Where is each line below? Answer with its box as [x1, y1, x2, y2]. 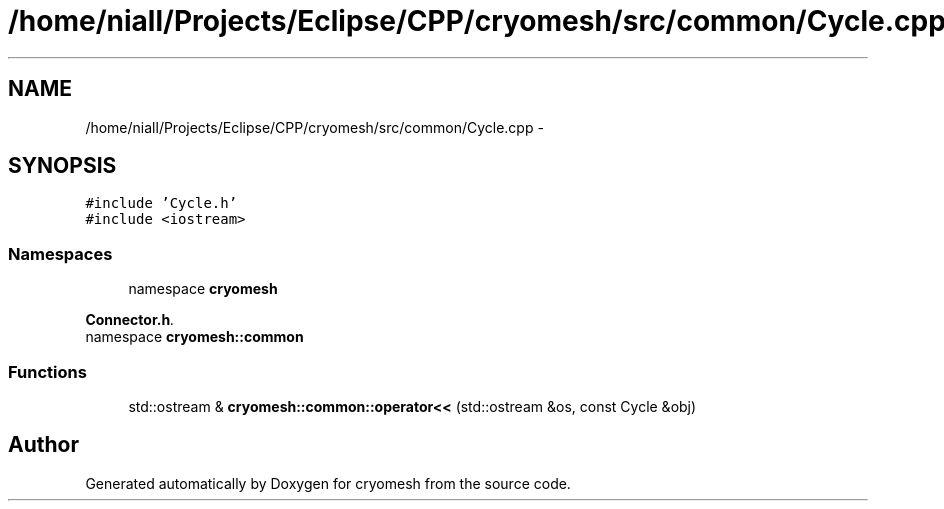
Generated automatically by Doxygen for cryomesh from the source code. [85, 474, 571, 492]
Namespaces [8, 243, 113, 264]
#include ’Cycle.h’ [85, 195, 238, 212]
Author [8, 432, 79, 458]
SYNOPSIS [8, 153, 117, 179]
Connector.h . [85, 311, 175, 329]
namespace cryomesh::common [85, 328, 304, 346]
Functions [8, 361, 87, 382]
